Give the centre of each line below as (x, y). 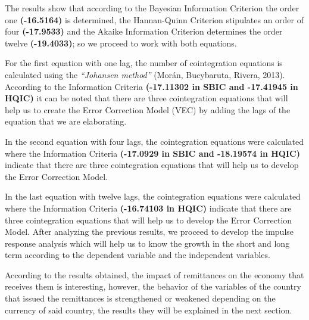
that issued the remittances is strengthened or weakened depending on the (140, 298)
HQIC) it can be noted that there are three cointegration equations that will (146, 98)
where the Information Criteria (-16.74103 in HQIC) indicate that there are (148, 208)
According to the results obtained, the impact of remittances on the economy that (154, 274)
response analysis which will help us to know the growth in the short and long (147, 243)
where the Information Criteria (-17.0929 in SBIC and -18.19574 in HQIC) (152, 153)
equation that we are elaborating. (66, 121)
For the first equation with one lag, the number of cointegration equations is (144, 63)
